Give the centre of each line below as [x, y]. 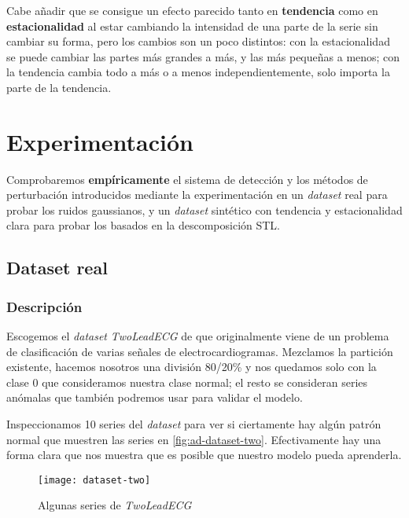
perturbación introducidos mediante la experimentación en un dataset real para [197, 195]
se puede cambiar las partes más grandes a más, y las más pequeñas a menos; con [203, 56]
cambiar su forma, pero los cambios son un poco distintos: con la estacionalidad [198, 41]
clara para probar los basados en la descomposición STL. [144, 225]
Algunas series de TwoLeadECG [115, 505]
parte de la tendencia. [59, 87]
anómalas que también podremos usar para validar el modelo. [155, 397]
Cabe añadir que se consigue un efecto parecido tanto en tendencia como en [192, 10]
